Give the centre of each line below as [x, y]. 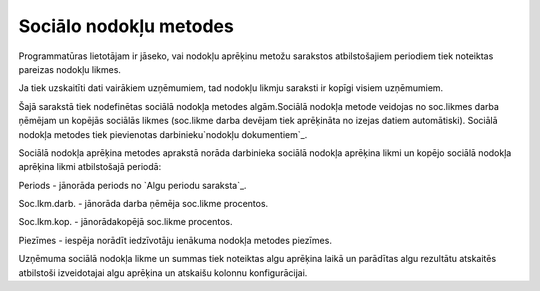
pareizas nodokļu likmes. [70, 69]
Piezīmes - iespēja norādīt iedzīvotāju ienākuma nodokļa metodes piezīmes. [175, 240]
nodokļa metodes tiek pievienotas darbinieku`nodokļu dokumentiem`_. [163, 134]
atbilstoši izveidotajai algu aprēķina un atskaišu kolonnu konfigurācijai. [163, 272]
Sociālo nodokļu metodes [126, 26]
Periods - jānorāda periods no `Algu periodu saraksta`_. [132, 185]
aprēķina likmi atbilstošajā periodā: [90, 167]
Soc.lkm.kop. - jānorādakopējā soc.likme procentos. [125, 222]
